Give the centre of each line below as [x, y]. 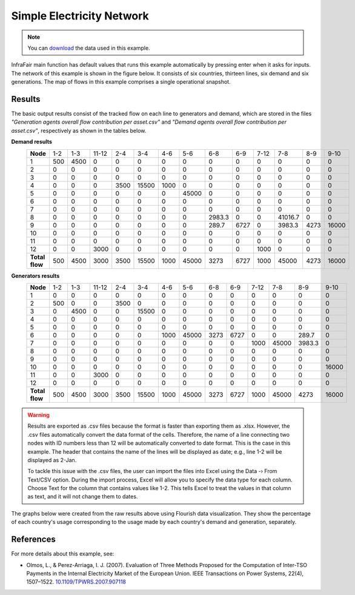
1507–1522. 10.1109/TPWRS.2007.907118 [76, 582]
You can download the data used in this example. [89, 48]
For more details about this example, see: [63, 554]
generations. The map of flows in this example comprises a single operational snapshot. [121, 82]
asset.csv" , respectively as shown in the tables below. [79, 130]
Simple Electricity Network [80, 16]
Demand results [32, 142]
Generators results [35, 275]
